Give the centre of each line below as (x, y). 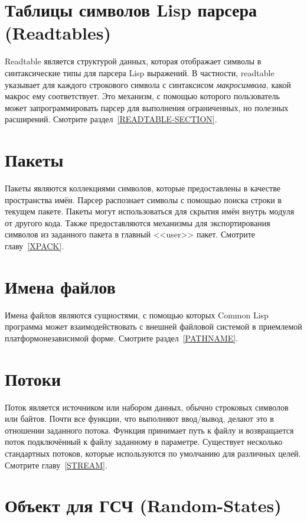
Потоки (33, 378)
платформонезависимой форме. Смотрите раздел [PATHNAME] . (122, 338)
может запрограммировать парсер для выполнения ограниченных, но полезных (147, 107)
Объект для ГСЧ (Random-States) (143, 505)
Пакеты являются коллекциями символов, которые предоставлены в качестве (143, 188)
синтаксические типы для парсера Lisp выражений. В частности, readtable (140, 72)
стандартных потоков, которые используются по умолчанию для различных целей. (153, 453)
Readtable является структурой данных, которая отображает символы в (133, 61)
